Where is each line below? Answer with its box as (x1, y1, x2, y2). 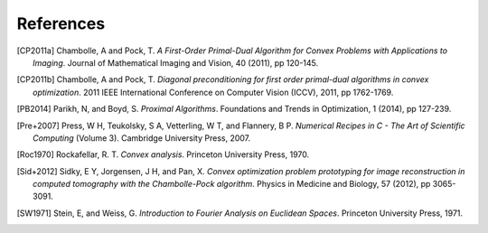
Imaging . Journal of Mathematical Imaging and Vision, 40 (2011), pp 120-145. (33, 57, 319, 68)
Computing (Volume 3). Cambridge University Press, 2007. (33, 132, 251, 144)
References (16, 14, 106, 33)
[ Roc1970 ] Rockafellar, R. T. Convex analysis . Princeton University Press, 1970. (16, 149, 310, 160)
